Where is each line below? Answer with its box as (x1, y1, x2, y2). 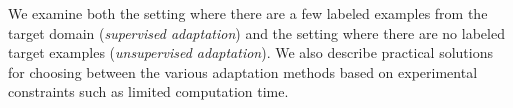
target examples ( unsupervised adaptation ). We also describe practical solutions (8, 42, 493, 63)
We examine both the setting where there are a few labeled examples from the (8, 3, 488, 23)
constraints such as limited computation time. (8, 81, 289, 102)
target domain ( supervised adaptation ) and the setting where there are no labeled (8, 22, 505, 43)
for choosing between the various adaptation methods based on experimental (8, 61, 478, 82)
